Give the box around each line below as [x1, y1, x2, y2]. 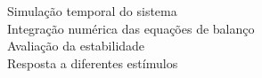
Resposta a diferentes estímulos [7, 53, 178, 72]
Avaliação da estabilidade [7, 36, 145, 55]
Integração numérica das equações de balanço [7, 19, 255, 37]
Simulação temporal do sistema [7, 2, 177, 19]
